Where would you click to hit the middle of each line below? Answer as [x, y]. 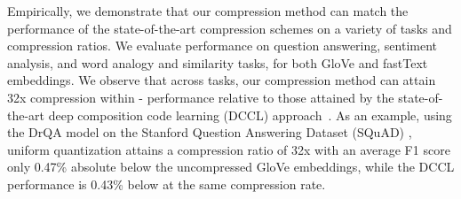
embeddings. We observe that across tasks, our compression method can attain [222, 80]
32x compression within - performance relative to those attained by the [201, 97]
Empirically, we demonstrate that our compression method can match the [208, 11]
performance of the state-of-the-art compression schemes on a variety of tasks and [230, 28]
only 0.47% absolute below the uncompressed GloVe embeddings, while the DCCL [231, 167]
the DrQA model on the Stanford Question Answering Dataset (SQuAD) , [210, 132]
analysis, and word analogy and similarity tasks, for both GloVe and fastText [218, 62]
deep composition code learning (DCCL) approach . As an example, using [250, 115]
